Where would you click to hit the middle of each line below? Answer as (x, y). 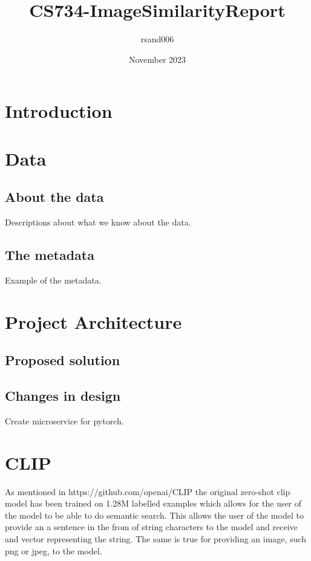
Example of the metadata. (53, 280)
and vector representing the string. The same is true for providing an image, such (156, 538)
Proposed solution (63, 360)
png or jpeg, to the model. (54, 550)
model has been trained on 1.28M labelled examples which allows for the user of (153, 503)
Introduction (59, 111)
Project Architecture (93, 321)
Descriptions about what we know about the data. (98, 222)
